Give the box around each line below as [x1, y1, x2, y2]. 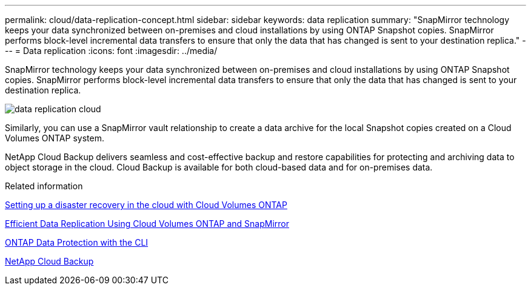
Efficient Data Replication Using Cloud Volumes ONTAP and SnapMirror [5, 218, 290, 229]
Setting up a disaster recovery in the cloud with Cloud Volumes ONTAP [5, 200, 287, 210]
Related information [5, 181, 83, 191]
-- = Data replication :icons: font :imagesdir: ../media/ [5, 46, 218, 56]
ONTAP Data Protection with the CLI [5, 237, 149, 248]
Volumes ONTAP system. [5, 133, 104, 143]
